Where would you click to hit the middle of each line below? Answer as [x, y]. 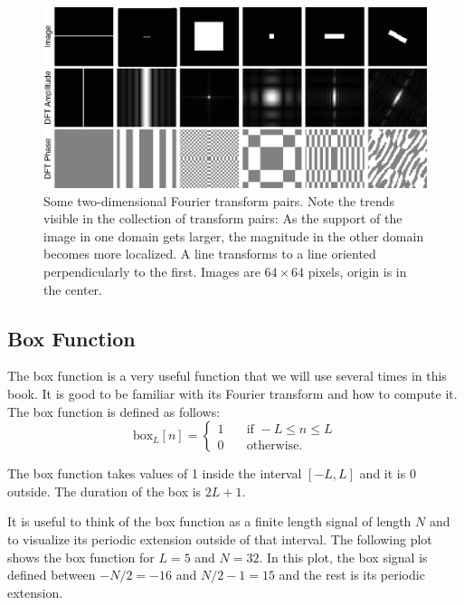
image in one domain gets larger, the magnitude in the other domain [234, 236]
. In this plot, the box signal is [343, 557]
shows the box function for [81, 557]
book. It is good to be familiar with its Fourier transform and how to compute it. [232, 393]
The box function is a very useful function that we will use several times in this [227, 376]
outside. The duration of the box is [104, 491]
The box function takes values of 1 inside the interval [155, 473]
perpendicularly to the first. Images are [152, 271]
